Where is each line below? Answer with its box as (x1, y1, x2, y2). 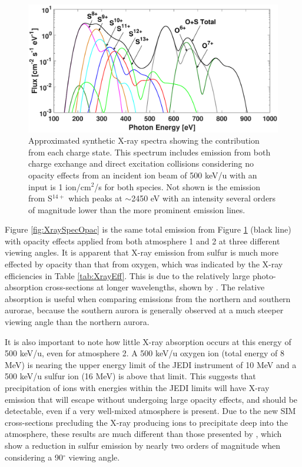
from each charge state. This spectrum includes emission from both (28, 145, 271, 158)
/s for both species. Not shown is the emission (94, 180, 261, 193)
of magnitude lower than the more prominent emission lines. (28, 203, 245, 216)
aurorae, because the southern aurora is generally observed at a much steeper (5, 304, 284, 316)
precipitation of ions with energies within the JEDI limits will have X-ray (5, 382, 270, 394)
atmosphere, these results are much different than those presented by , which (5, 428, 282, 440)
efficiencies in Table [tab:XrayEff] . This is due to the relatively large (5, 269, 250, 281)
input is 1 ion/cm (28, 180, 91, 193)
